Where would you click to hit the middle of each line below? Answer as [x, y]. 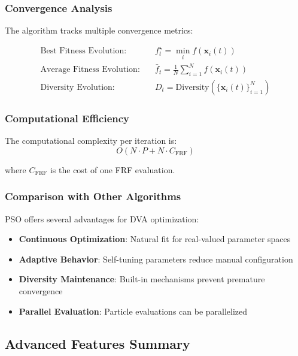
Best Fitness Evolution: [83, 51]
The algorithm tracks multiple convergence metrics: [99, 30]
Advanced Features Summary [98, 343]
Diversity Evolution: [77, 87]
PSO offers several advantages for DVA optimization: [102, 218]
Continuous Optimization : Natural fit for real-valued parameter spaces [155, 239]
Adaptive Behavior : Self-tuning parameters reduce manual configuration [156, 259]
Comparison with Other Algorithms [93, 196]
